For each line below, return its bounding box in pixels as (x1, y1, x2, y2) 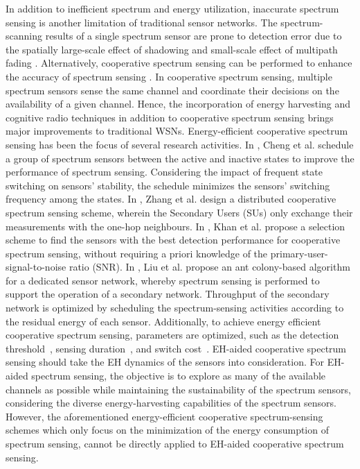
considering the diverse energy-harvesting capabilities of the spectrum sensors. (6, 395, 337, 410)
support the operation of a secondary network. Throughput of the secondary (6, 287, 330, 301)
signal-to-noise (6, 259, 66, 274)
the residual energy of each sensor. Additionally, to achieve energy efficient (6, 314, 321, 328)
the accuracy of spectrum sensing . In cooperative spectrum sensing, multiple (6, 69, 332, 83)
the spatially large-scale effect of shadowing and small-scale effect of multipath (6, 42, 338, 56)
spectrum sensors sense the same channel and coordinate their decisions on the (6, 83, 339, 97)
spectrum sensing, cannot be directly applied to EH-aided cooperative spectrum (6, 436, 344, 450)
